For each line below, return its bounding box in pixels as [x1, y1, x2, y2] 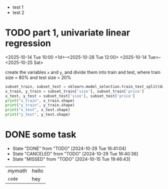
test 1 [12, 4, 24, 10]
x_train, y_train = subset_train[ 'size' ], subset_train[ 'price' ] [5, 88, 144, 94]
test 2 [12, 9, 24, 15]
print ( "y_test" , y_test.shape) [5, 112, 70, 117]
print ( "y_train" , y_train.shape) [5, 102, 75, 108]
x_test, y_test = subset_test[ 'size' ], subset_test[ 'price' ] [5, 93, 135, 98]
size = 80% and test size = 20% [5, 74, 71, 80]
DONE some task [5, 129, 76, 140]
